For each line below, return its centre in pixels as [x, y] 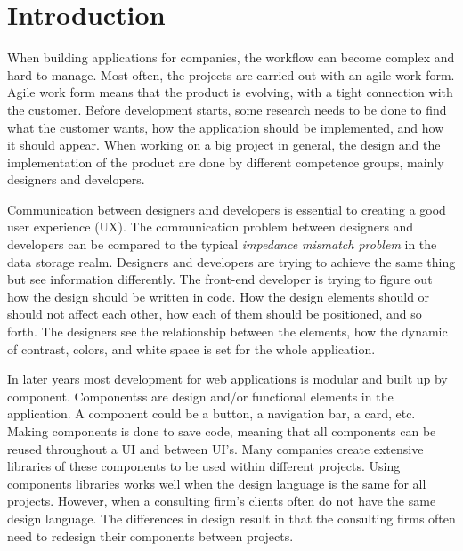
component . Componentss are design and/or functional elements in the [200, 396]
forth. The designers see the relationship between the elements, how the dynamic [227, 332]
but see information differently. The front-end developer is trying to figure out [220, 279]
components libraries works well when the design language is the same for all [217, 483]
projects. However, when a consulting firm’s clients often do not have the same [222, 501]
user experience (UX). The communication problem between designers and [211, 227]
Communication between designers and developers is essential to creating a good [227, 209]
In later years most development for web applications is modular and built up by [227, 379]
